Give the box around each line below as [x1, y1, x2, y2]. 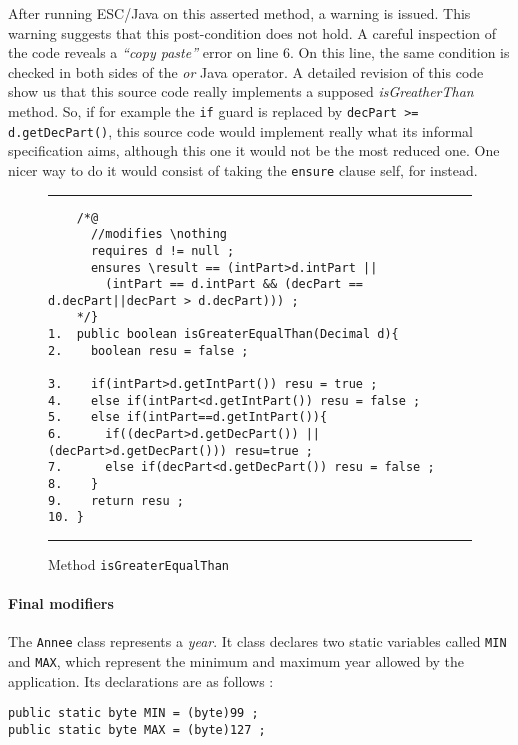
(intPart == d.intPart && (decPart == [105, 277, 363, 292]
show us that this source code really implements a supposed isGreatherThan [8, 81, 474, 102]
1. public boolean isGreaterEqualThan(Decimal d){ [48, 327, 399, 342]
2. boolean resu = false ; [48, 343, 249, 358]
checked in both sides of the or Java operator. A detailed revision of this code [8, 61, 484, 82]
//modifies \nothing [90, 227, 227, 242]
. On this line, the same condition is [289, 42, 510, 63]
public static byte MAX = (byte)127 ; [8, 723, 266, 738]
